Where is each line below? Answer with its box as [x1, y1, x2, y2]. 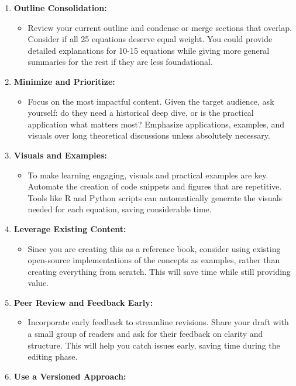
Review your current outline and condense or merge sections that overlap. [27, 21, 292, 33]
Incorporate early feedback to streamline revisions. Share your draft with [27, 316, 289, 328]
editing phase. [27, 350, 78, 363]
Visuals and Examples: [13, 149, 107, 161]
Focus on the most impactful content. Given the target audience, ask [27, 95, 274, 107]
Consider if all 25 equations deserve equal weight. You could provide [27, 33, 273, 45]
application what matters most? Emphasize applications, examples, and [27, 118, 285, 130]
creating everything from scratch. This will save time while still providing [27, 265, 291, 277]
